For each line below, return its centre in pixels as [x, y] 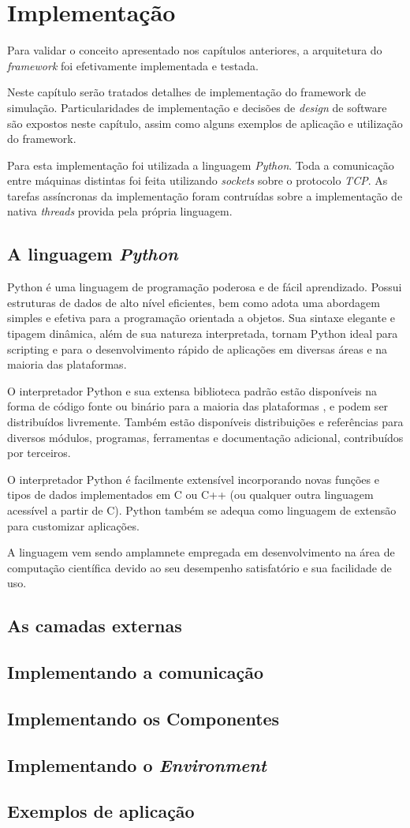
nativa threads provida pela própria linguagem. [120, 211]
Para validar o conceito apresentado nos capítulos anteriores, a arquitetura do [195, 50]
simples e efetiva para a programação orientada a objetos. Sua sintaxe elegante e [201, 318]
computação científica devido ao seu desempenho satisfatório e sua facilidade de [199, 567]
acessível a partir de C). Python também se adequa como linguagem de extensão [202, 510]
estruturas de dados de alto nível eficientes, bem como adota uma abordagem [194, 302]
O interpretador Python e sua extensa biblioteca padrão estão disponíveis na [192, 390]
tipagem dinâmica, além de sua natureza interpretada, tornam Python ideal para [203, 333]
